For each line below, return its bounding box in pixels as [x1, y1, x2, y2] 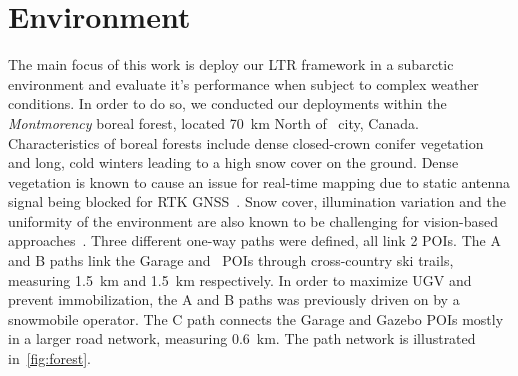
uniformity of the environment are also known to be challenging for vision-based [8, 210, 499, 231]
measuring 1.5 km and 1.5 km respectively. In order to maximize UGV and [8, 269, 472, 290]
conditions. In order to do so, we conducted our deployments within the [8, 93, 447, 114]
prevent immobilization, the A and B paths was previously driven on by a [8, 289, 460, 310]
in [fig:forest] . [8, 348, 92, 369]
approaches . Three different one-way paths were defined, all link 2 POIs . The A [8, 230, 501, 251]
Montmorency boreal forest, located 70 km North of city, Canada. [8, 112, 419, 133]
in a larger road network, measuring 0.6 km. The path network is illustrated [8, 328, 476, 349]
